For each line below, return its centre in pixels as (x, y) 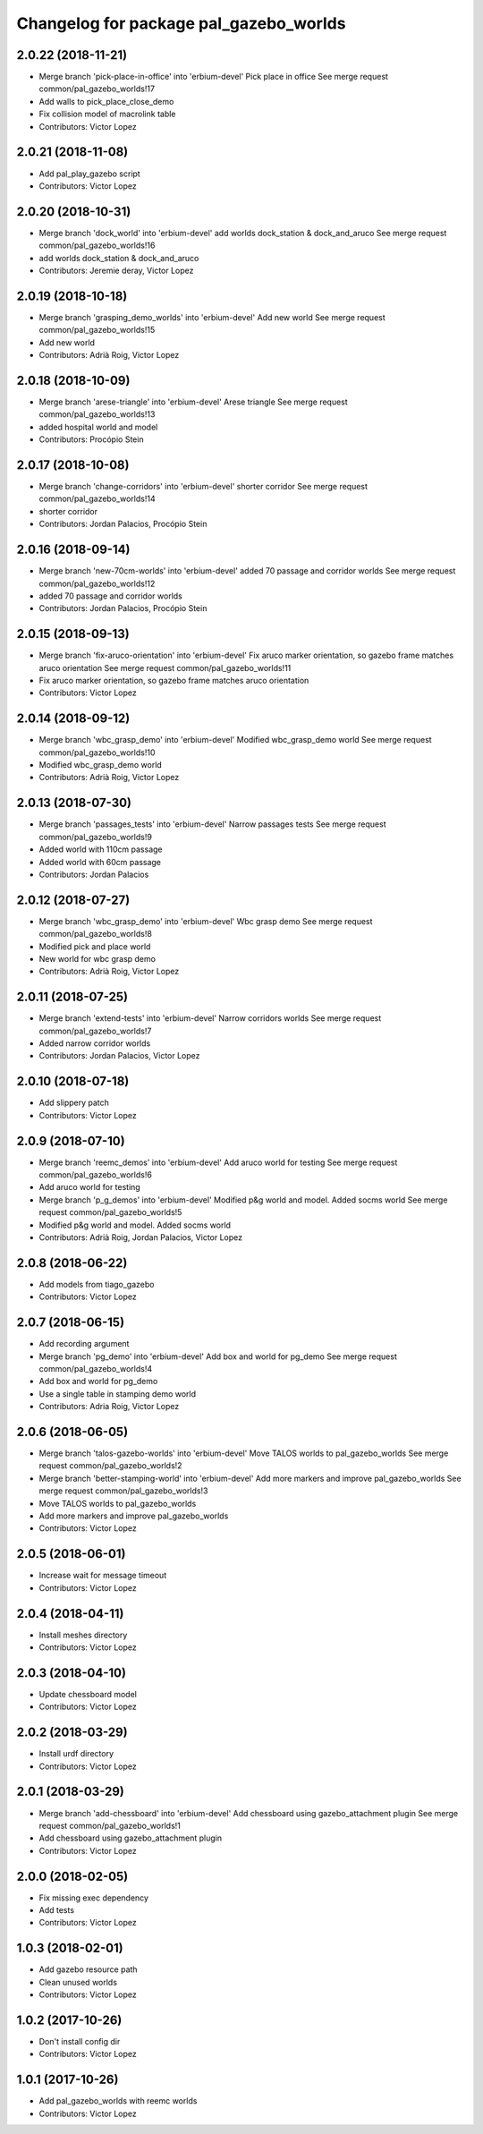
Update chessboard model (88, 1694)
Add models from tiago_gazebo (97, 1284)
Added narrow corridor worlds (95, 1043)
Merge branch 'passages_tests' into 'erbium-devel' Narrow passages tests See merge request (212, 824)
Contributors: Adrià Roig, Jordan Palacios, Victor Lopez (141, 1237)
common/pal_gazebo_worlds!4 (95, 1369)
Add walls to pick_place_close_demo (106, 101)
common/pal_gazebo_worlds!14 (97, 499)
